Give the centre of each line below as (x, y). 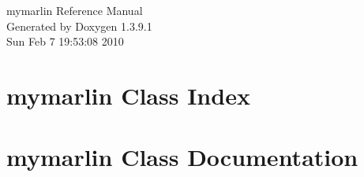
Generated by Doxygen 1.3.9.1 (79, 26)
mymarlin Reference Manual (75, 10)
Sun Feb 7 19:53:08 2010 (65, 41)
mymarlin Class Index (128, 95)
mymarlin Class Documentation (182, 157)
